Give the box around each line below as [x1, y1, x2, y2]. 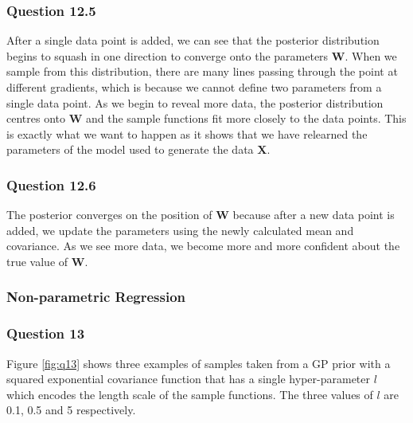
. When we [345, 47, 397, 64]
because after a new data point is [232, 206, 395, 223]
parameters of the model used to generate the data [6, 141, 254, 158]
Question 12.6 [6, 174, 96, 194]
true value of [6, 253, 68, 269]
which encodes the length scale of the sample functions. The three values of [6, 386, 373, 402]
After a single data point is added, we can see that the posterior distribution [6, 32, 380, 49]
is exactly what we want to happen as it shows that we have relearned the [6, 125, 368, 142]
